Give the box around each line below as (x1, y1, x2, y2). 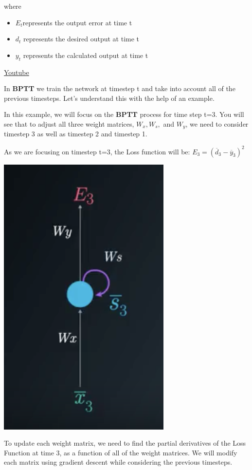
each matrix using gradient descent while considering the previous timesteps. (4, 457, 233, 467)
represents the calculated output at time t (23, 50, 148, 60)
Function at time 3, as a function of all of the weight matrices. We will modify (4, 447, 237, 457)
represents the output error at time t (22, 17, 132, 27)
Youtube (4, 67, 29, 77)
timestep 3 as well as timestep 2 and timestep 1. (4, 129, 147, 139)
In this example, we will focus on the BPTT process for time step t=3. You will (4, 109, 244, 119)
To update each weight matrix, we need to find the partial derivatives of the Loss (4, 438, 246, 448)
